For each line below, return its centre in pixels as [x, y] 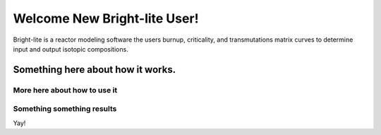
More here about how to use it [65, 90]
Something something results [65, 109]
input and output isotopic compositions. [71, 49]
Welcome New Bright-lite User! [106, 18]
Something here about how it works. [95, 70]
